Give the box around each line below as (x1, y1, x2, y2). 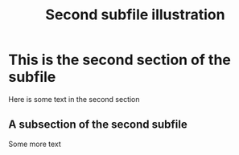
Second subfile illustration (45, 6, 225, 24)
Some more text (8, 139, 62, 149)
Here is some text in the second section (8, 94, 140, 104)
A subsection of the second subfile (8, 118, 187, 132)
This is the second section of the (8, 51, 231, 69)
